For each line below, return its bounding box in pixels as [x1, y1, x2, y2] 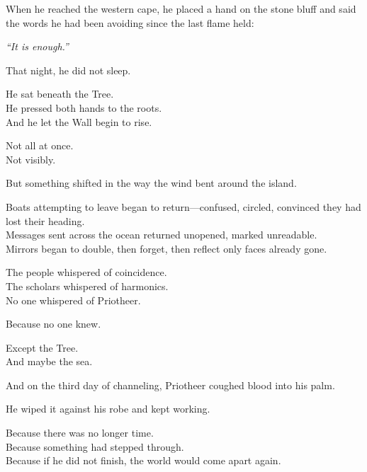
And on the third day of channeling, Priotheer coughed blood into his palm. [6, 377, 335, 392]
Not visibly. [6, 151, 56, 166]
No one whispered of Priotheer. [6, 292, 141, 307]
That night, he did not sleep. [6, 62, 131, 77]
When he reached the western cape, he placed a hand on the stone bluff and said [6, 1, 356, 16]
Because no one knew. [6, 316, 101, 331]
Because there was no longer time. [6, 425, 154, 440]
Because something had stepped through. [6, 439, 184, 454]
